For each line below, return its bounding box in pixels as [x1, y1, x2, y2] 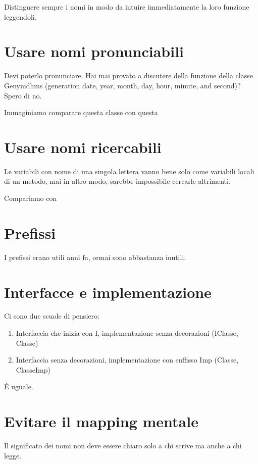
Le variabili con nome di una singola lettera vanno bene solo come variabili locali [4, 166, 254, 176]
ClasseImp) [16, 364, 50, 375]
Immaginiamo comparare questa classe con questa [4, 107, 158, 118]
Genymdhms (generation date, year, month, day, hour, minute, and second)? [4, 80, 241, 90]
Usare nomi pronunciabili [4, 41, 184, 62]
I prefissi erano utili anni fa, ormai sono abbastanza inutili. [4, 251, 186, 262]
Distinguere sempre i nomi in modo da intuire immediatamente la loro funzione [4, 2, 249, 12]
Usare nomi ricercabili [4, 136, 162, 157]
